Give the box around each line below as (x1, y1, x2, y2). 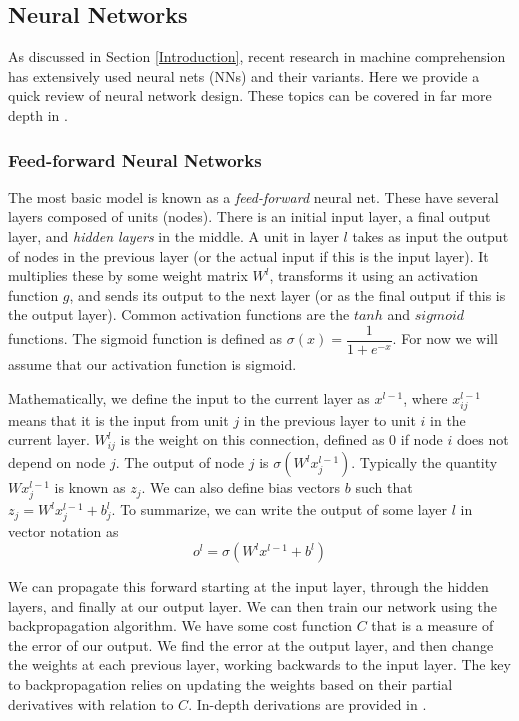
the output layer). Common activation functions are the (8, 304, 350, 325)
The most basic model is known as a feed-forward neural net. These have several (8, 186, 499, 207)
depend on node (8, 452, 106, 473)
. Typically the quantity (351, 452, 498, 473)
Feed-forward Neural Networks (8, 147, 262, 172)
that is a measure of (371, 615, 494, 636)
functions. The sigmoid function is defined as (8, 328, 283, 349)
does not (456, 429, 509, 450)
